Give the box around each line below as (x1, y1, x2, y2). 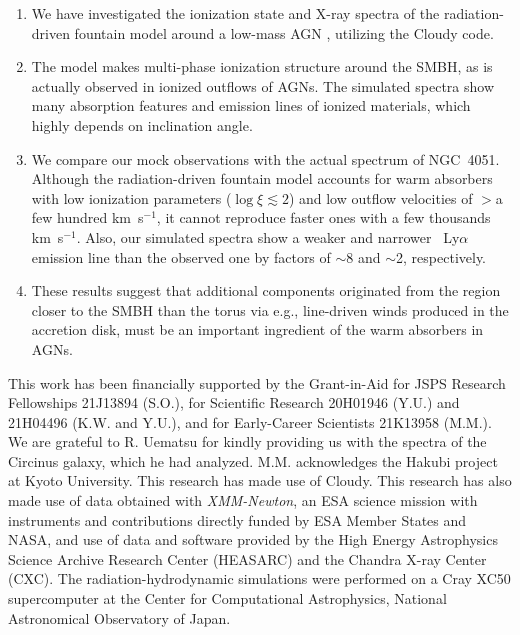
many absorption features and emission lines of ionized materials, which (31, 95, 471, 116)
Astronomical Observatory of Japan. (8, 607, 231, 628)
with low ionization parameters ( (31, 187, 232, 208)
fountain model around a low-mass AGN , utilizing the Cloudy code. (74, 22, 494, 43)
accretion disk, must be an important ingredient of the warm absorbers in (31, 319, 484, 340)
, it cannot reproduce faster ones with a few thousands (156, 207, 491, 228)
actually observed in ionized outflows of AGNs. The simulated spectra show (31, 75, 495, 96)
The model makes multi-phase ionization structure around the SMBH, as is (31, 56, 493, 77)
